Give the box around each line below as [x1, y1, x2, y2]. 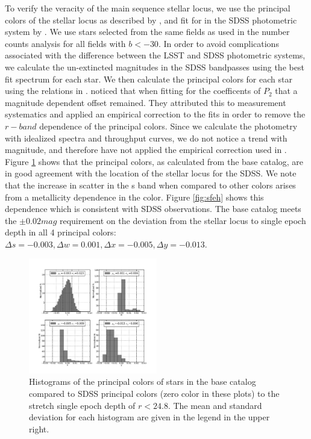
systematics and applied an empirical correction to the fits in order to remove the [5, 108, 306, 120]
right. [29, 422, 49, 435]
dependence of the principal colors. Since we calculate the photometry [39, 119, 298, 132]
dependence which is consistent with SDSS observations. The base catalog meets [5, 202, 301, 215]
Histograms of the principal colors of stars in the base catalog [29, 375, 256, 388]
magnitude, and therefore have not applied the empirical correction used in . [5, 143, 287, 156]
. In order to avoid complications [158, 37, 279, 49]
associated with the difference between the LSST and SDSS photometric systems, [5, 49, 306, 61]
